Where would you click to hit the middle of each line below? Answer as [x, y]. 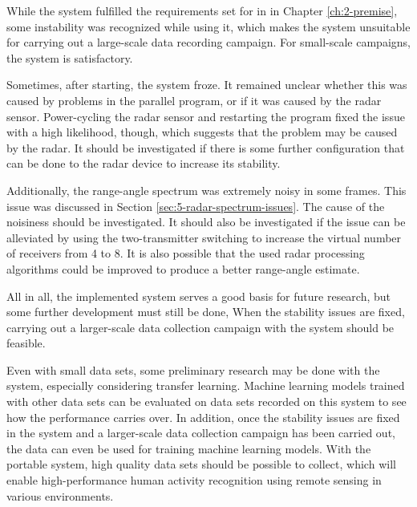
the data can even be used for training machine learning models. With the [189, 448]
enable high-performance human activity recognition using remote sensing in [194, 480]
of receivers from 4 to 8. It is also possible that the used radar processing [186, 253]
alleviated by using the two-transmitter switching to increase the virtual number [204, 237]
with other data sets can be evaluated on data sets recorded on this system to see [206, 402]
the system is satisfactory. [70, 57]
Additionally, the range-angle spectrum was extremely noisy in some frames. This [206, 190]
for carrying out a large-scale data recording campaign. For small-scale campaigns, [208, 42]
